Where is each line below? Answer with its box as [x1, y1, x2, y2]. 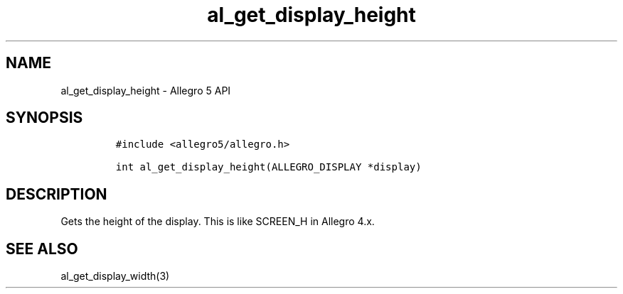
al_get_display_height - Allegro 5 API [60, 84, 231, 97]
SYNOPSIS [6, 109, 83, 127]
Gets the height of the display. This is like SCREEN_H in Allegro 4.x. [60, 215, 375, 228]
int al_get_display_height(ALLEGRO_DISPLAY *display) [115, 161, 422, 173]
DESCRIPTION [6, 185, 107, 203]
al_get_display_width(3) [60, 270, 170, 283]
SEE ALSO [6, 239, 78, 258]
